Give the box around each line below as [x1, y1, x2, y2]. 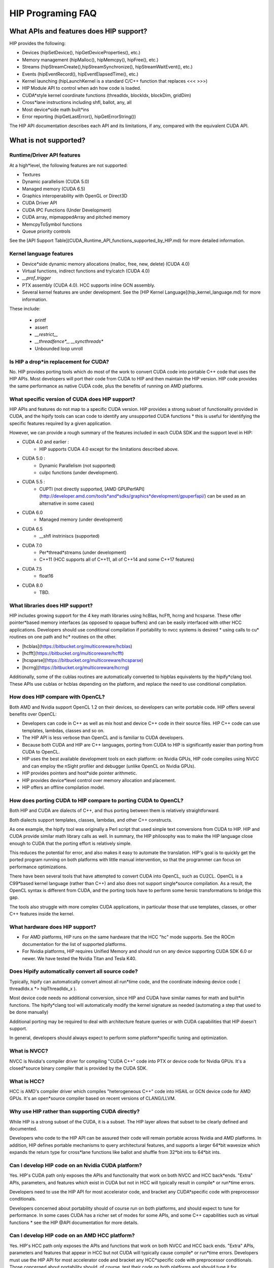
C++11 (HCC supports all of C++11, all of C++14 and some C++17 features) [39, 556, 195, 562]
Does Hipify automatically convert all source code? [9, 968, 138, 975]
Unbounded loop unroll [35, 345, 83, 351]
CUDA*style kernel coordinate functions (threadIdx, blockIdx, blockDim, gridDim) [22, 92, 191, 98]
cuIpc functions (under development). [39, 470, 119, 476]
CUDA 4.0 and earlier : [22, 439, 70, 445]
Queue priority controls [22, 228, 71, 234]
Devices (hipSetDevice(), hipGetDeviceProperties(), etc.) [22, 50, 141, 56]
